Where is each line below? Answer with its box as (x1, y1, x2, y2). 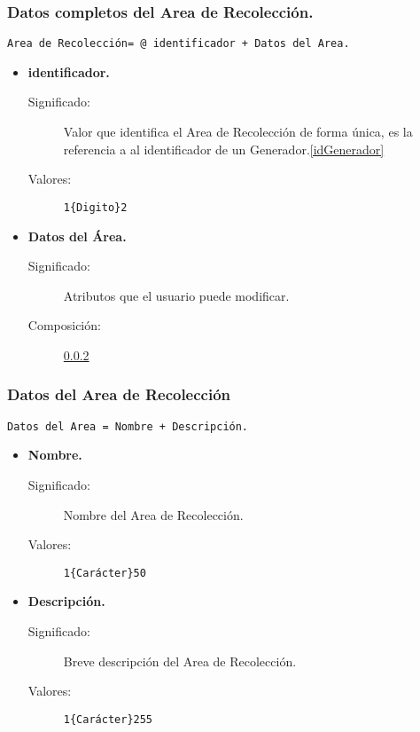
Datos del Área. (27, 226, 127, 245)
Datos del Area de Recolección (7, 383, 231, 405)
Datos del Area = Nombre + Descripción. (7, 420, 249, 433)
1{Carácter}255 (63, 712, 153, 726)
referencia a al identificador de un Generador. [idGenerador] (63, 139, 385, 158)
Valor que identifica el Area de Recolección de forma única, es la (63, 122, 413, 141)
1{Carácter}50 (63, 566, 146, 579)
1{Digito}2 (63, 201, 128, 214)
